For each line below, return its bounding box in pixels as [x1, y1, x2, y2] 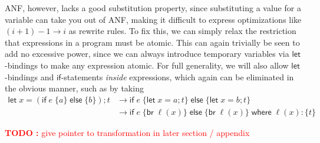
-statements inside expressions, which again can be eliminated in [61, 70, 294, 83]
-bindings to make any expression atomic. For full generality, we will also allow [5, 59, 289, 71]
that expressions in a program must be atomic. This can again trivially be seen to [5, 36, 300, 48]
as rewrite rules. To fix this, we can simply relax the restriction [68, 25, 296, 37]
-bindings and [5, 70, 54, 83]
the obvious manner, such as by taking [5, 82, 144, 94]
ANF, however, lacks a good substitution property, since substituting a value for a [5, 2, 301, 13]
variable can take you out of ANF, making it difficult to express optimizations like [5, 13, 302, 25]
